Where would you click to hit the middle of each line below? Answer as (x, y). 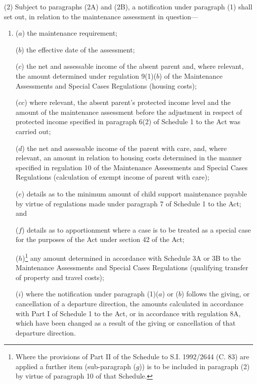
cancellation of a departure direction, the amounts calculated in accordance (129, 303)
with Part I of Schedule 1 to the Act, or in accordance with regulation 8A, (128, 313)
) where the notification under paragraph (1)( (90, 294)
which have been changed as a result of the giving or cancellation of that (126, 323)
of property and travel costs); (60, 277)
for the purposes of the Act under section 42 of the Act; (100, 239)
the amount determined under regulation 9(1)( (86, 75)
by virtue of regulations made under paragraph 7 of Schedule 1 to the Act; (128, 203)
